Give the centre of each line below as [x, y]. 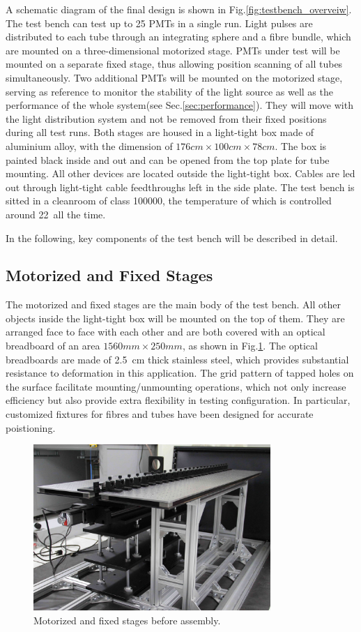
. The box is [301, 145]
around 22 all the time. [56, 214]
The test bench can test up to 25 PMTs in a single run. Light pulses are [159, 23]
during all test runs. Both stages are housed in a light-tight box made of [160, 132]
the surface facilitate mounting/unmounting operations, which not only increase [176, 386]
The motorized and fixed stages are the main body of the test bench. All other [173, 304]
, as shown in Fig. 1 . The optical [250, 346]
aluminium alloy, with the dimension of [89, 145]
